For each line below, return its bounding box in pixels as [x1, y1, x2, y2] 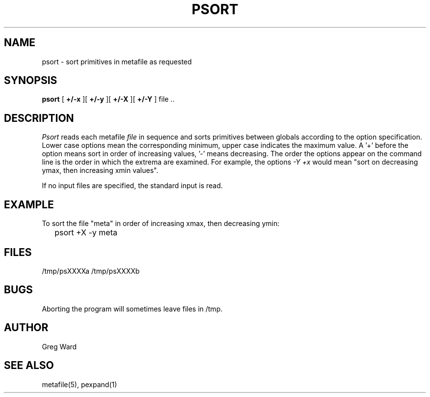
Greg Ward [42, 342, 77, 351]
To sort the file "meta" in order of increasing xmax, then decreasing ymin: [42, 219, 280, 228]
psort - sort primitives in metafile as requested [42, 57, 192, 66]
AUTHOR [4, 321, 49, 334]
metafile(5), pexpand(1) [42, 380, 117, 389]
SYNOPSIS [4, 74, 57, 87]
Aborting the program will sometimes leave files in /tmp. [42, 304, 223, 313]
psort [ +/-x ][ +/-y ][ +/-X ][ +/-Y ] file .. [42, 95, 175, 104]
